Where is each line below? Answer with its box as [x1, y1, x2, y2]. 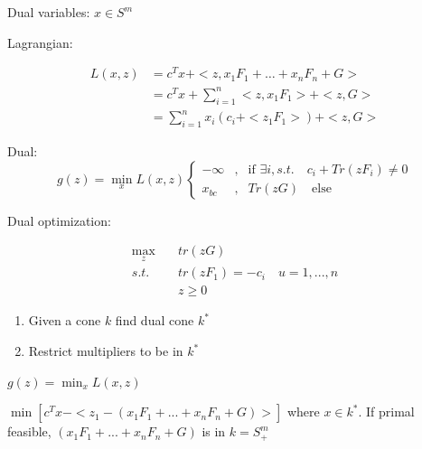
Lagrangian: [7, 33, 73, 51]
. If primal [358, 402, 415, 421]
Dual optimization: [7, 210, 111, 229]
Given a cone [28, 311, 101, 330]
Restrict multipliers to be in [28, 341, 183, 360]
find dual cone [115, 311, 194, 330]
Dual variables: [7, 3, 90, 21]
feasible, [7, 422, 52, 441]
